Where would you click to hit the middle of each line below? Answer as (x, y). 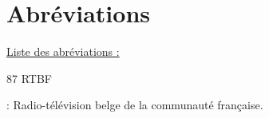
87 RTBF (29, 78)
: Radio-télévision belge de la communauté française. (135, 105)
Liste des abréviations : (63, 51)
